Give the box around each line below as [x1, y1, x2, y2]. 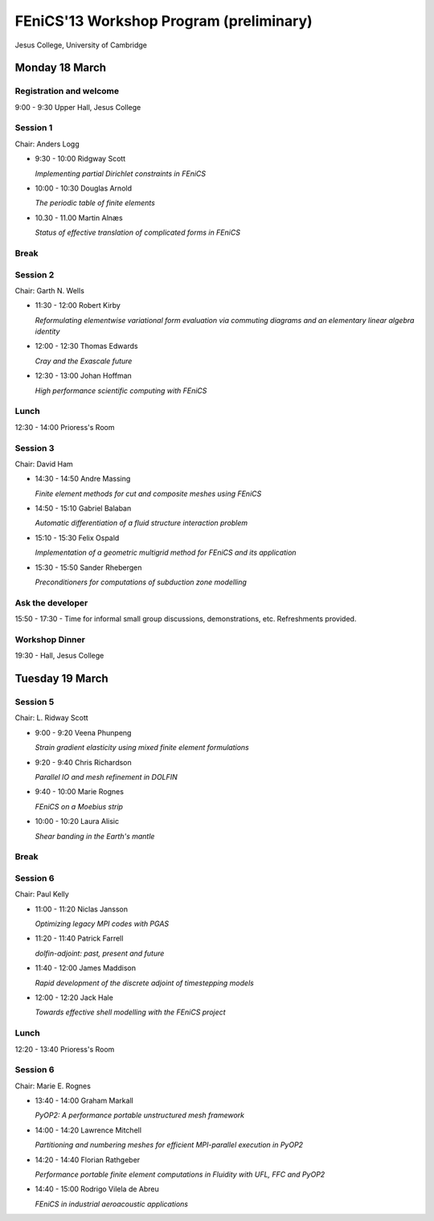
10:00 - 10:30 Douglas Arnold [35, 183, 133, 193]
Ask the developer [14, 597, 88, 608]
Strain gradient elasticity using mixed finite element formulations [35, 743, 249, 752]
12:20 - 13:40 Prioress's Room [14, 1044, 115, 1054]
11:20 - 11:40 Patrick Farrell [35, 933, 124, 944]
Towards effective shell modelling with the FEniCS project [35, 1007, 226, 1017]
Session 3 [14, 442, 55, 453]
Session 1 [14, 122, 53, 133]
